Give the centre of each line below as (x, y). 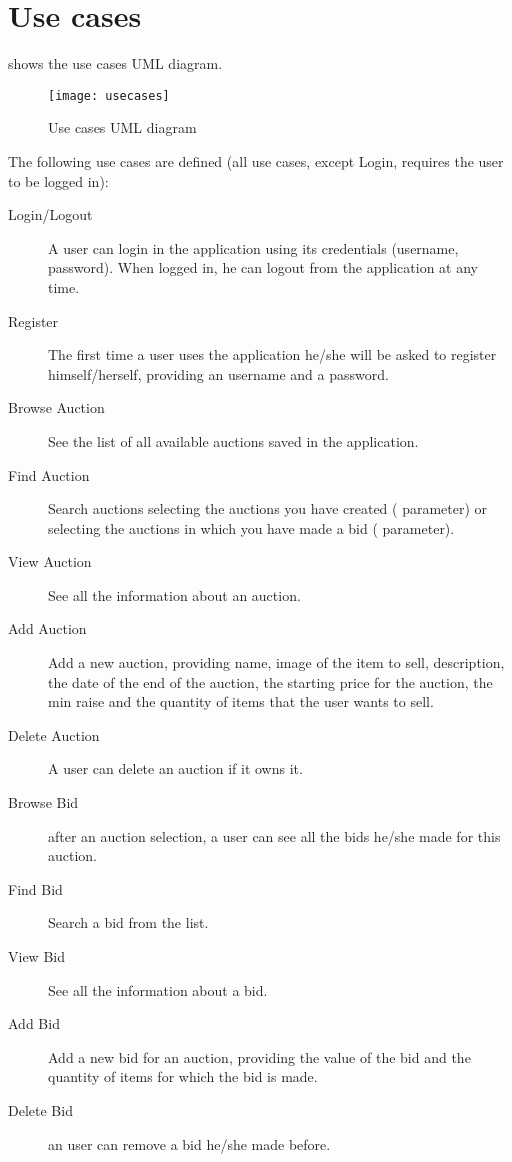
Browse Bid (43, 802)
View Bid (36, 956)
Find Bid (35, 888)
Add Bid (34, 1023)
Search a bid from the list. (128, 922)
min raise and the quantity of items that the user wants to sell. (241, 701)
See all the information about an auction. (174, 594)
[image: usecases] (109, 95)
